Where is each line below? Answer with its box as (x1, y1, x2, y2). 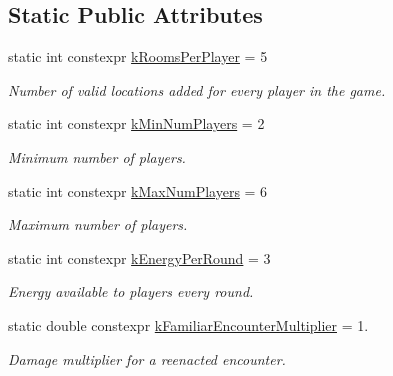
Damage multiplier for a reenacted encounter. (8, 348, 286, 369)
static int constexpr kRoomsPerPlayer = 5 (8, 46, 268, 67)
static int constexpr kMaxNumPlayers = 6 (8, 180, 268, 201)
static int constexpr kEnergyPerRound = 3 (8, 247, 271, 268)
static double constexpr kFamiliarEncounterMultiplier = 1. (8, 314, 369, 335)
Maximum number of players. (8, 214, 188, 235)
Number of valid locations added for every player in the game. (8, 79, 386, 100)
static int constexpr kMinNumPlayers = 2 (8, 113, 265, 134)
